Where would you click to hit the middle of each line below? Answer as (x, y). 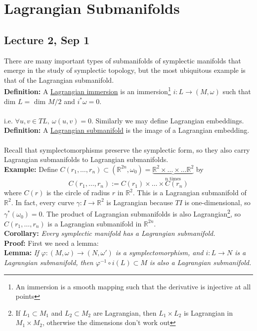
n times (173, 179)
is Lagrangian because (140, 202)
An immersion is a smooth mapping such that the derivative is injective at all (133, 286)
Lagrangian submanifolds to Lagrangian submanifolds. (86, 159)
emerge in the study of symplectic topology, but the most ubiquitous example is (125, 70)
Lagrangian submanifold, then (49, 262)
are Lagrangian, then (125, 312)
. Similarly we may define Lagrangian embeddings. (168, 120)
